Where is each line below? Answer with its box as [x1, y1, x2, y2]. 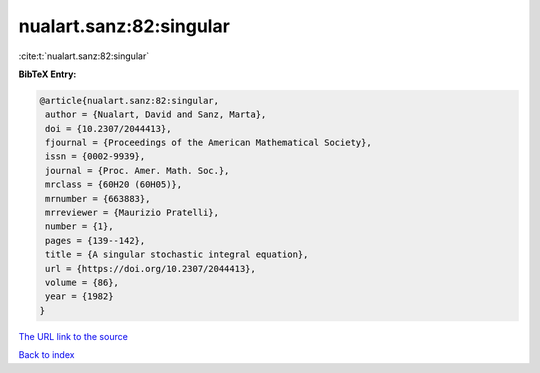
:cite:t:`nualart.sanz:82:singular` [18, 50, 150, 62]
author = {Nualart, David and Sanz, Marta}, [45, 109, 267, 120]
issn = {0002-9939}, [45, 151, 146, 162]
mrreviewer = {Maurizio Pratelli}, [45, 207, 220, 219]
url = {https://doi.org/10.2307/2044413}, [45, 263, 257, 274]
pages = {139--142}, [45, 235, 146, 246]
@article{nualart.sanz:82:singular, [39, 95, 220, 106]
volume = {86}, [45, 277, 120, 288]
